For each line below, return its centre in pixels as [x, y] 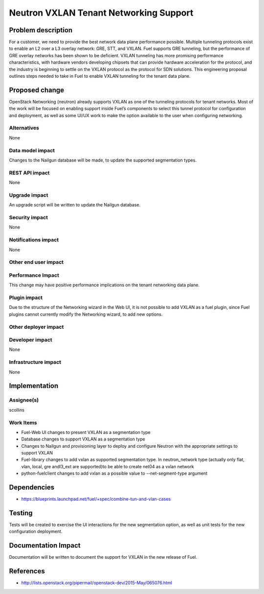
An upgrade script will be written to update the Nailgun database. [75, 205]
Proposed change [37, 90]
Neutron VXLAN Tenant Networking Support [101, 13]
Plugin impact [26, 297]
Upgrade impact [29, 195]
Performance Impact [34, 275]
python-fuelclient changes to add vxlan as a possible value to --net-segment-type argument [114, 473]
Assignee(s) [24, 400]
